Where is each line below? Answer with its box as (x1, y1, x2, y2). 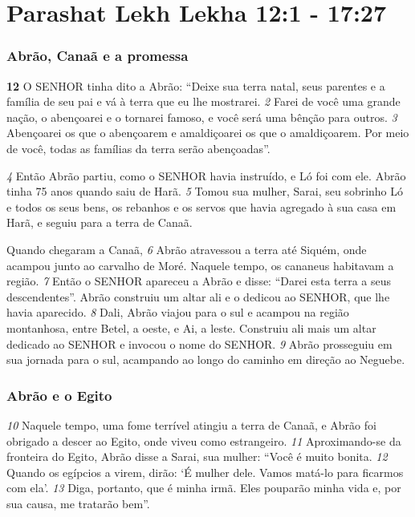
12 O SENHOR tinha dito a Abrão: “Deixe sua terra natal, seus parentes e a (6, 77, 385, 94)
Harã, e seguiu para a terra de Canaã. (6, 214, 193, 231)
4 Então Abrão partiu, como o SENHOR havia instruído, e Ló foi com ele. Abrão (6, 167, 406, 184)
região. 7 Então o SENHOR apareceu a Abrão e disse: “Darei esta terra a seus (6, 273, 392, 289)
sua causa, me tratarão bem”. (6, 495, 150, 511)
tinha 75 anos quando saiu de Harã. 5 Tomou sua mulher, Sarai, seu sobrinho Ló (6, 183, 404, 200)
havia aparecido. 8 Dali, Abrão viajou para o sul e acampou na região (6, 304, 349, 321)
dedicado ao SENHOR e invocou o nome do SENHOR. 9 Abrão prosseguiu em (6, 335, 393, 352)
